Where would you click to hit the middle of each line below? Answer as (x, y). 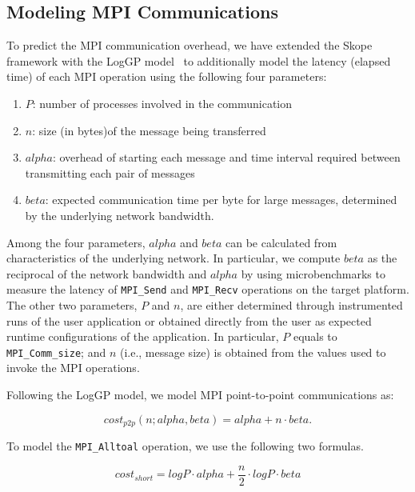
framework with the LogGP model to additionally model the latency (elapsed (199, 60)
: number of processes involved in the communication (162, 103)
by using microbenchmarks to (313, 273)
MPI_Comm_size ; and (56, 352)
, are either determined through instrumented (291, 304)
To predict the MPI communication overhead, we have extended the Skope (190, 45)
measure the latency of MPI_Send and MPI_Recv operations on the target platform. (208, 289)
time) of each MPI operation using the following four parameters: (167, 76)
